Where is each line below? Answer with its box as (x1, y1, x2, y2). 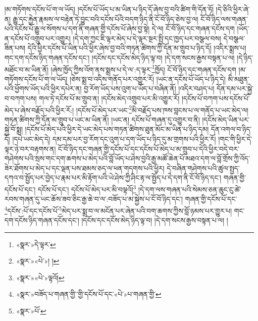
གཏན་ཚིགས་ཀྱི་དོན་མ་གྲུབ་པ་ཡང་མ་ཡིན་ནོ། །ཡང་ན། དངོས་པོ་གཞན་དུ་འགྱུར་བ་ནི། (4, 114, 200, 124)
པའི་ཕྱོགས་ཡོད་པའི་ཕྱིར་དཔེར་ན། (4, 83, 82, 94)
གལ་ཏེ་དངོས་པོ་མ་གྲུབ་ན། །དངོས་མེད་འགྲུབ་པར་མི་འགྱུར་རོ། (39, 93, 180, 103)
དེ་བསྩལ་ (223, 33, 245, 43)
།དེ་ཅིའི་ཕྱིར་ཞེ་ (216, 4, 250, 14)
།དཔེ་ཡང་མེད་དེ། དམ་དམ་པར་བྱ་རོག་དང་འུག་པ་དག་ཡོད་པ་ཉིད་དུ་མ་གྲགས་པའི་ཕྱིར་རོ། (12, 134, 216, 144)
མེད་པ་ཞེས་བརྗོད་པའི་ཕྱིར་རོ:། (4, 105, 74, 115)
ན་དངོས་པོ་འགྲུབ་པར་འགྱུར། (4, 33, 71, 43)
